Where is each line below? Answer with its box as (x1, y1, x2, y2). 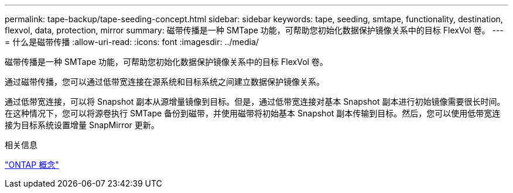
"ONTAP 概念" (5, 160, 59, 170)
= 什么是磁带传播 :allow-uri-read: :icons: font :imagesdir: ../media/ (5, 37, 259, 47)
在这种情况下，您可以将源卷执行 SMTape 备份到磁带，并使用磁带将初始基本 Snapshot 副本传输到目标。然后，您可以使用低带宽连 (5, 108, 501, 118)
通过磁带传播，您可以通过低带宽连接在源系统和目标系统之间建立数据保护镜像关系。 (5, 77, 324, 87)
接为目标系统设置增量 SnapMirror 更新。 (5, 120, 159, 130)
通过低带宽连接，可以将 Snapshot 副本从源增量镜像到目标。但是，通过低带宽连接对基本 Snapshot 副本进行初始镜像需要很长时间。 (5, 96, 505, 106)
